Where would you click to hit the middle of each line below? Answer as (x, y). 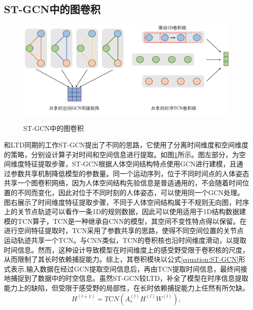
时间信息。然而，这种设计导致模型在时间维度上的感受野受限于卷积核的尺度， (126, 249)
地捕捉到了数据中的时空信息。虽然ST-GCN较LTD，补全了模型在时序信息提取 (126, 278)
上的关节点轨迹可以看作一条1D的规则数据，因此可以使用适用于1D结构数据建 (125, 211)
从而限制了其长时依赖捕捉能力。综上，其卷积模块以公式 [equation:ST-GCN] (121, 259)
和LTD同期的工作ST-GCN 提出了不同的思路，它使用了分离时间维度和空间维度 (126, 145)
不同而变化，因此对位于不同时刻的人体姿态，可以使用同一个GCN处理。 (131, 192)
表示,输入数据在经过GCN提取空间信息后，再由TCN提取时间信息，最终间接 (129, 268)
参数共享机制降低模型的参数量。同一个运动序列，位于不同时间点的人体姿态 (130, 173)
